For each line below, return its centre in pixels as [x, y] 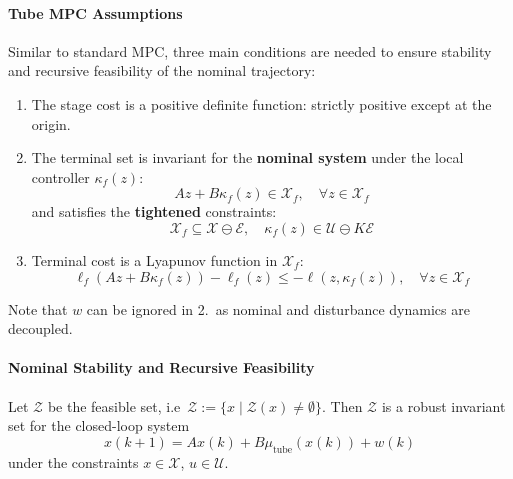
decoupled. [40, 328]
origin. [51, 123]
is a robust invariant [443, 405]
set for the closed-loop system [99, 425]
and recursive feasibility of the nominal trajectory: [162, 70]
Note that [38, 308]
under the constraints [73, 461]
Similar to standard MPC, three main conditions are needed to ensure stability [250, 50]
